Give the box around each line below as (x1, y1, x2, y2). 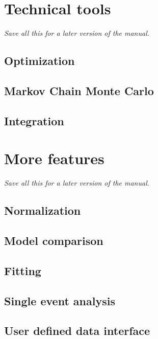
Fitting (4, 262, 41, 278)
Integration (4, 112, 64, 128)
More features (4, 148, 104, 169)
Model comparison (4, 232, 103, 248)
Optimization (4, 53, 75, 69)
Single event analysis (4, 292, 115, 308)
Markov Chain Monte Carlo (4, 82, 154, 98)
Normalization (4, 202, 81, 218)
